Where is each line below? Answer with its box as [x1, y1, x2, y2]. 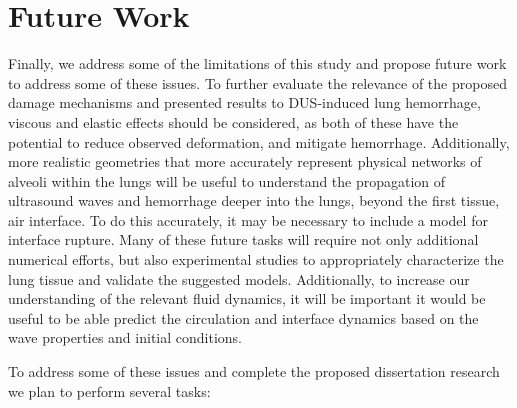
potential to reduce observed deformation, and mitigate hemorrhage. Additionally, [8, 131, 510, 152]
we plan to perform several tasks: [8, 380, 211, 401]
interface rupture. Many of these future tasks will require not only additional [8, 229, 479, 250]
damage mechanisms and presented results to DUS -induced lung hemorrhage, [8, 92, 481, 113]
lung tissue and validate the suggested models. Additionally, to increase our [8, 268, 470, 289]
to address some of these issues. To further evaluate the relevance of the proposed [8, 72, 507, 93]
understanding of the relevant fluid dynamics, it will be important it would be [8, 288, 486, 309]
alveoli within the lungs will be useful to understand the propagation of [8, 170, 446, 191]
